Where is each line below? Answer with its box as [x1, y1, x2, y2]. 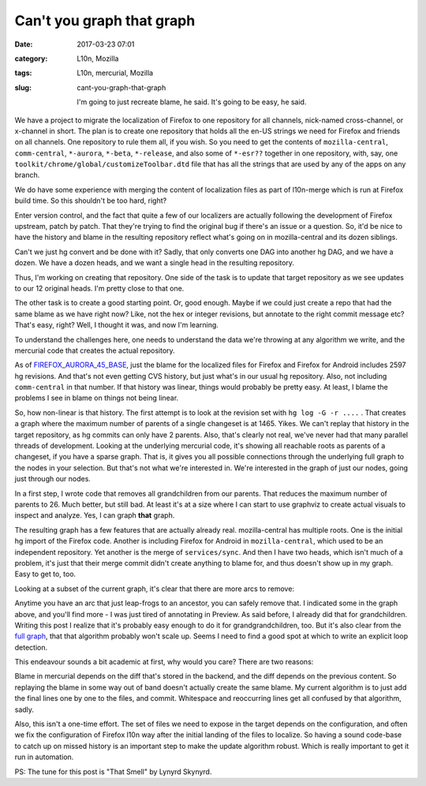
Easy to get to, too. [14, 569, 77, 579]
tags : [14, 68, 32, 78]
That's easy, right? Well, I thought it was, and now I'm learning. [14, 320, 219, 330]
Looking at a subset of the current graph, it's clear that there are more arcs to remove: [14, 584, 295, 593]
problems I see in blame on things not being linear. [14, 393, 179, 402]
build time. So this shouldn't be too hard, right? [14, 196, 167, 205]
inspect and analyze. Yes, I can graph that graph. [14, 511, 175, 520]
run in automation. [14, 752, 74, 762]
